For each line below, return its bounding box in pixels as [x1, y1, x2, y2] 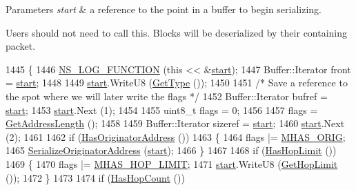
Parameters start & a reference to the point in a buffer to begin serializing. [6, 2, 322, 16]
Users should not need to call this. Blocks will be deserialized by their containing [6, 25, 348, 39]
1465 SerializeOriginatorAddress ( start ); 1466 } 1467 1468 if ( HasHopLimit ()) [6, 143, 337, 158]
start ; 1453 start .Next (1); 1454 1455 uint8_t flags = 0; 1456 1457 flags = [6, 102, 318, 117]
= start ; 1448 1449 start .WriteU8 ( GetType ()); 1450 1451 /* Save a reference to [6, 75, 348, 90]
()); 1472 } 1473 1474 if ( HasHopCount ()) [6, 170, 185, 184]
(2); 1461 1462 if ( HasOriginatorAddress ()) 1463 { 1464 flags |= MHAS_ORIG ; [6, 129, 346, 144]
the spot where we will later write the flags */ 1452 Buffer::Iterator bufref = [6, 88, 328, 103]
